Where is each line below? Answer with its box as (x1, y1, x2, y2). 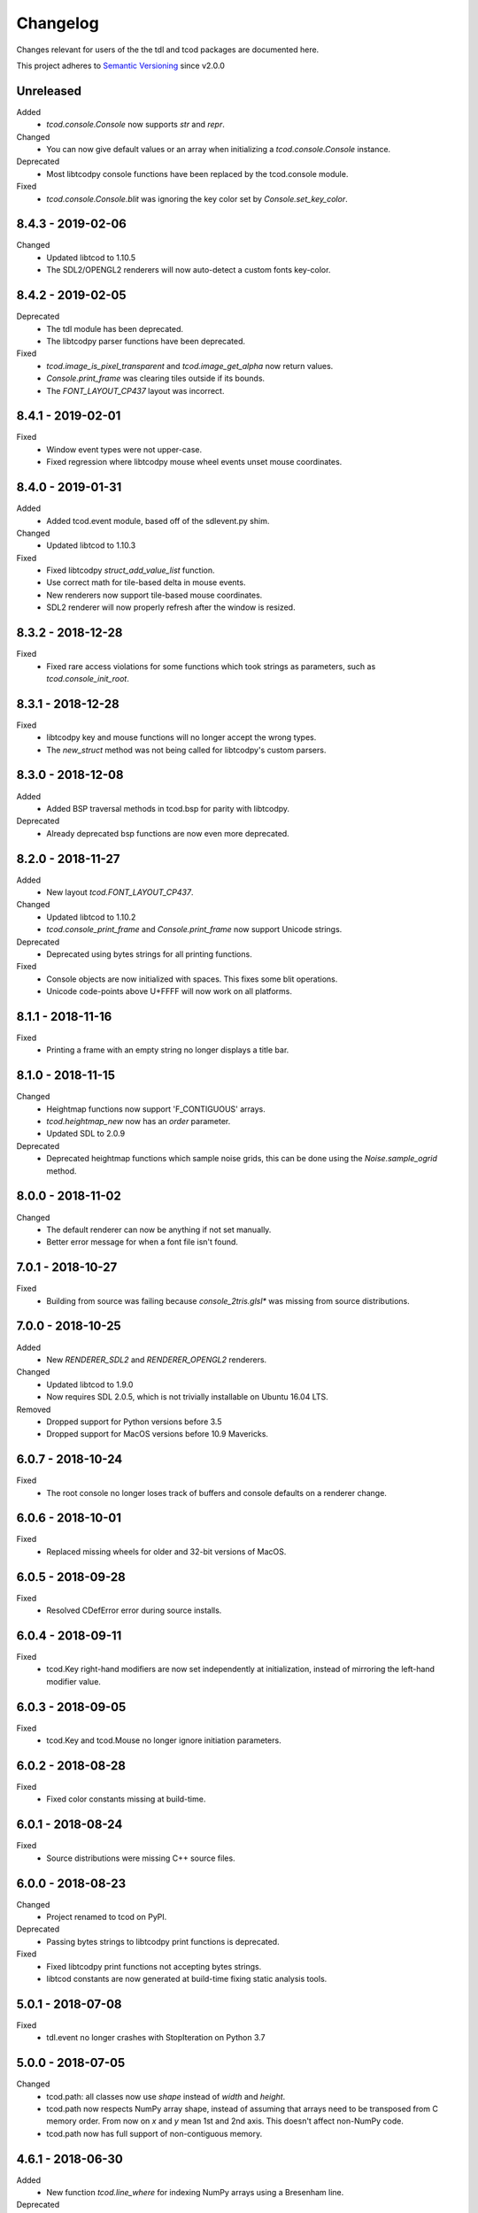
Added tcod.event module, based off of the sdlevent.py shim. (46, 515, 270, 526)
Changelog (16, 13, 99, 33)
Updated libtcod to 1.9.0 (46, 1379, 134, 1390)
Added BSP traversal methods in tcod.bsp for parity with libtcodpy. (46, 803, 290, 813)
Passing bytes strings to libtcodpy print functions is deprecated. (46, 1936, 280, 1947)
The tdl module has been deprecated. (46, 323, 184, 334)
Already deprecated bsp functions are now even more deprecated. (46, 828, 289, 838)
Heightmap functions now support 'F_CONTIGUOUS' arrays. (46, 1103, 266, 1114)
